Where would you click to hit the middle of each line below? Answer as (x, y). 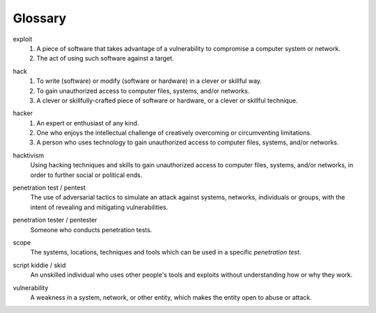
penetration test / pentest (49, 188)
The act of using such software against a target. (105, 59)
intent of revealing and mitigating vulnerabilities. (99, 207)
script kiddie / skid (39, 265)
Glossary (40, 18)
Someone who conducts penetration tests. (91, 229)
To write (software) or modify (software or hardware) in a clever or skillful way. (149, 81)
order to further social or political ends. (86, 175)
